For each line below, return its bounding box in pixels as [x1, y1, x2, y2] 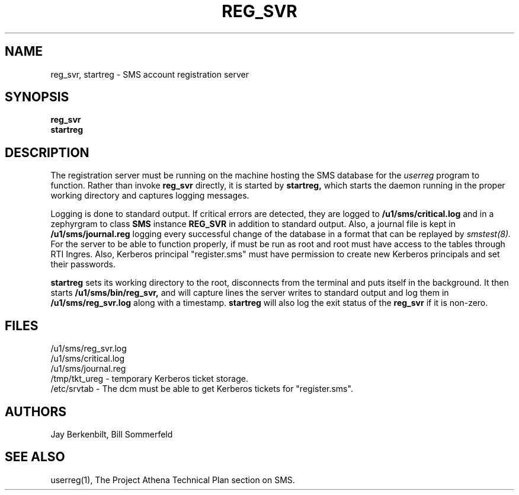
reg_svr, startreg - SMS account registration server [50, 69, 249, 79]
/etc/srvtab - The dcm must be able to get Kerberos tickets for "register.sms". [50, 384, 353, 394]
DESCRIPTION [5, 145, 89, 160]
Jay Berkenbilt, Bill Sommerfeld [50, 429, 173, 439]
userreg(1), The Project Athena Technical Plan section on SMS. [50, 474, 295, 485]
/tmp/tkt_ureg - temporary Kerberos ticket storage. [50, 373, 248, 384]
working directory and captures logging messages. [50, 190, 249, 201]
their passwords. [50, 259, 116, 270]
